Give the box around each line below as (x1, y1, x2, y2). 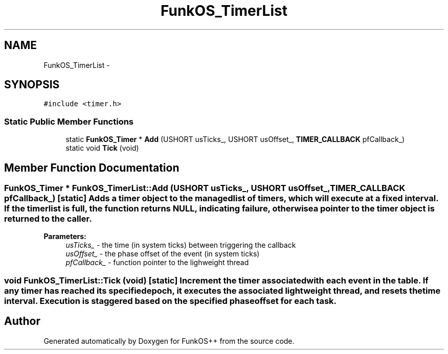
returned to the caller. (4, 214, 92, 224)
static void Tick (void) (65, 144, 139, 153)
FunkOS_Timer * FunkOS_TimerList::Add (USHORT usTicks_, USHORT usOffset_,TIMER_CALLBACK (4, 183, 406, 194)
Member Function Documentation (4, 161, 180, 174)
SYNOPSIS (4, 78, 60, 91)
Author (4, 315, 40, 328)
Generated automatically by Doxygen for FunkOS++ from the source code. (43, 336, 295, 345)
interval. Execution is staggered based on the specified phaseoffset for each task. (4, 295, 337, 306)
